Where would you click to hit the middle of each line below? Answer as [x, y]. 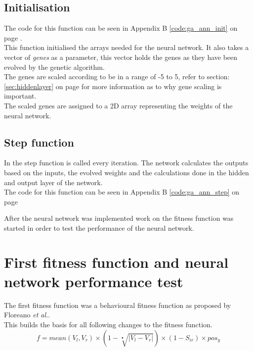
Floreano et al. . [27, 315]
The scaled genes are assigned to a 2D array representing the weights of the [118, 105]
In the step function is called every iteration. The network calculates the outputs [126, 163]
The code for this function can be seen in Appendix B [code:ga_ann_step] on [122, 192]
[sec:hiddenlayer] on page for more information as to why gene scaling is [113, 86]
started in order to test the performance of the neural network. [99, 227]
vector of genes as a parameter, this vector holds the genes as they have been [121, 57]
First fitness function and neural [116, 262]
